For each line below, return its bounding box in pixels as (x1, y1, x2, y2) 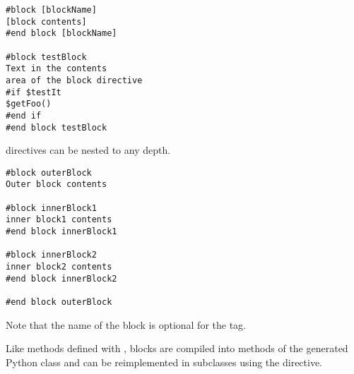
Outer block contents (6, 179, 107, 190)
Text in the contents (6, 64, 107, 74)
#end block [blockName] (6, 28, 117, 39)
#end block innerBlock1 (6, 227, 117, 237)
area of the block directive (6, 75, 143, 85)
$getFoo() (6, 99, 52, 109)
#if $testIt (6, 87, 61, 97)
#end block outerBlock (6, 297, 112, 308)
